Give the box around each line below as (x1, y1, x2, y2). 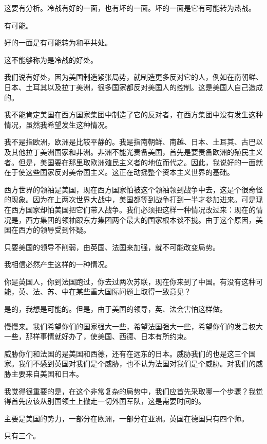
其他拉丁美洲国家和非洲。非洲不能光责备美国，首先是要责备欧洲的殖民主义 (11, 146, 263, 157)
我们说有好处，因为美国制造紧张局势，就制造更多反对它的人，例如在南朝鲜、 (4, 72, 263, 82)
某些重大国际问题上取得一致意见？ (75, 286, 191, 297)
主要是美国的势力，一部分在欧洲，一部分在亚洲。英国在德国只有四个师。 (4, 413, 249, 423)
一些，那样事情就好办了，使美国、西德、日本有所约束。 (4, 331, 191, 342)
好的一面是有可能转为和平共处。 (4, 37, 112, 48)
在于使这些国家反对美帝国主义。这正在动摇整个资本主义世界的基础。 (4, 167, 234, 177)
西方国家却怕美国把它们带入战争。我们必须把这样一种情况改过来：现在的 (11, 204, 256, 215)
